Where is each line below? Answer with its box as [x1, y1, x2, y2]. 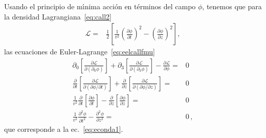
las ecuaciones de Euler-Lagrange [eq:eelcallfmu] [4, 46, 156, 57]
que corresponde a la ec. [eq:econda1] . [4, 123, 123, 134]
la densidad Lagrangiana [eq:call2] [4, 11, 112, 22]
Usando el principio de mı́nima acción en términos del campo [4, 1, 196, 11]
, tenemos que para [202, 1, 262, 11]
